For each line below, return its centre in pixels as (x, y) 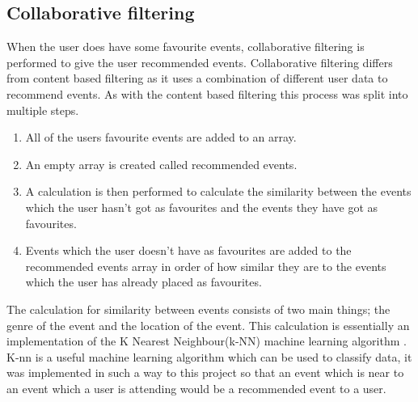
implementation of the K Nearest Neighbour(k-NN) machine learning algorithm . (207, 341)
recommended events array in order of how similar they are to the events (206, 266)
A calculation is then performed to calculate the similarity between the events (218, 191)
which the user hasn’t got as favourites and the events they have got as (202, 207)
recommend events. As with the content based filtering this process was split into (207, 93)
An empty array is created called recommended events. (161, 164)
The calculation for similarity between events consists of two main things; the (198, 309)
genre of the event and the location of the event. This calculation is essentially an (208, 325)
